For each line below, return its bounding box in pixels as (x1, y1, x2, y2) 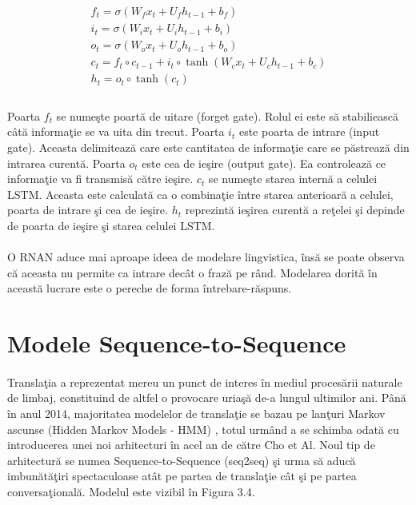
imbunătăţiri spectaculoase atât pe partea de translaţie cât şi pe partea (7, 467, 357, 484)
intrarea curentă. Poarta (7, 154, 126, 171)
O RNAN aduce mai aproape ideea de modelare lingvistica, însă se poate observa (7, 249, 405, 265)
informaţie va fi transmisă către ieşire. (7, 170, 194, 187)
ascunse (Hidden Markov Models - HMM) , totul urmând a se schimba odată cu (7, 420, 399, 437)
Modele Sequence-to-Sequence (7, 327, 346, 360)
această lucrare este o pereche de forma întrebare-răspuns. (7, 280, 292, 296)
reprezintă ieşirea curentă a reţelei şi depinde (185, 201, 405, 218)
